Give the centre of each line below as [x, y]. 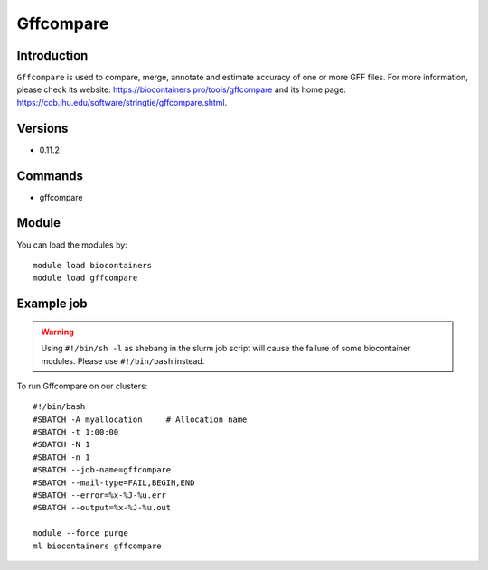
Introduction [52, 56]
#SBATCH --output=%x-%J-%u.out [102, 508]
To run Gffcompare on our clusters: [82, 386]
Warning [57, 332]
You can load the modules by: [72, 245]
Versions [42, 128]
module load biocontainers [93, 265]
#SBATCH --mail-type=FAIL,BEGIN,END [114, 482]
